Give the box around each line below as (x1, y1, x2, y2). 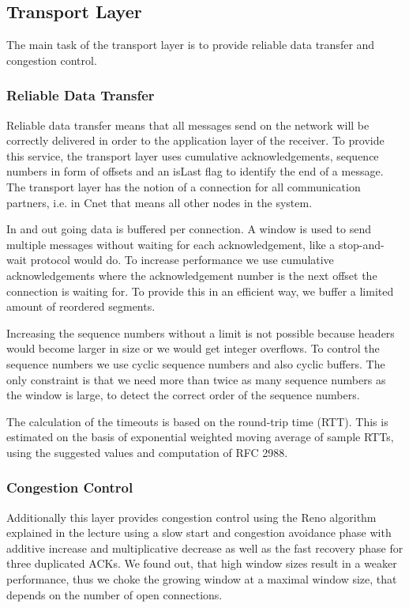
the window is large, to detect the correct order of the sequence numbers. (6, 387, 360, 403)
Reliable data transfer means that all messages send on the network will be (6, 116, 370, 133)
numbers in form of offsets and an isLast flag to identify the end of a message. (6, 163, 384, 179)
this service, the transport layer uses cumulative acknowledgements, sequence (6, 147, 379, 164)
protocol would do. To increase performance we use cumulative (30, 251, 334, 268)
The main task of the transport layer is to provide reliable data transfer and (6, 36, 375, 53)
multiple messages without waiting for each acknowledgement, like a (6, 236, 336, 252)
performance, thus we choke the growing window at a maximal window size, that (6, 571, 397, 587)
